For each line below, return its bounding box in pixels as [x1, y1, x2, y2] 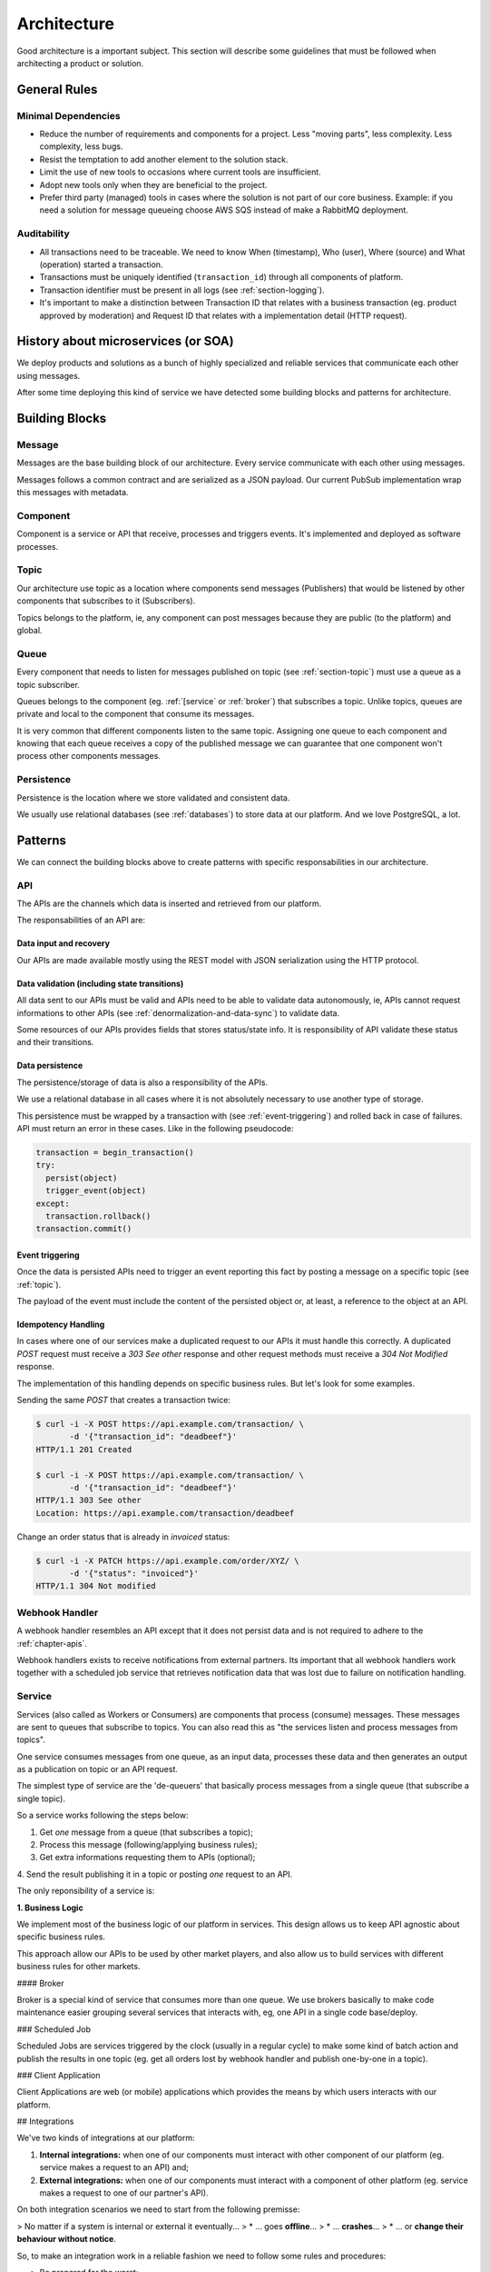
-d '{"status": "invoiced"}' [69, 1569, 200, 1579]
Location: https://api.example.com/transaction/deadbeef [35, 1508, 295, 1518]
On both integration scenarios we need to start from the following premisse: [16, 2204, 300, 2215]
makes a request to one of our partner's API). [39, 2187, 209, 2198]
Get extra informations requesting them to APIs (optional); [39, 1852, 256, 1863]
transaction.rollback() [45, 1211, 152, 1221]
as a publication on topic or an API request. [16, 1764, 179, 1775]
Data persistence [16, 1060, 83, 1071]
